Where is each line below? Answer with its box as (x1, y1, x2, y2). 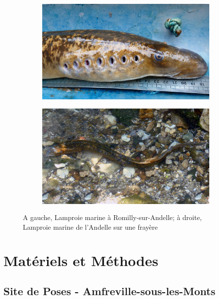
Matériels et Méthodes (3, 250, 158, 270)
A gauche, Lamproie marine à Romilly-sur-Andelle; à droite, (23, 212, 202, 222)
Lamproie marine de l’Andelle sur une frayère (23, 221, 158, 232)
